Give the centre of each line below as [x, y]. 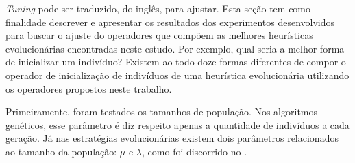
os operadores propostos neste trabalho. [89, 88]
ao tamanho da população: [61, 151]
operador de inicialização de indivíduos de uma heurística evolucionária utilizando [177, 75]
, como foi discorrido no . [195, 151]
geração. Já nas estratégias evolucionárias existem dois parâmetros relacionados [172, 138]
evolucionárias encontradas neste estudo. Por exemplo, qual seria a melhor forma [175, 48]
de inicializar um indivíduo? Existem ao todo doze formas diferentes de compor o [176, 62]
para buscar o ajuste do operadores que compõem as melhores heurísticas [159, 35]
